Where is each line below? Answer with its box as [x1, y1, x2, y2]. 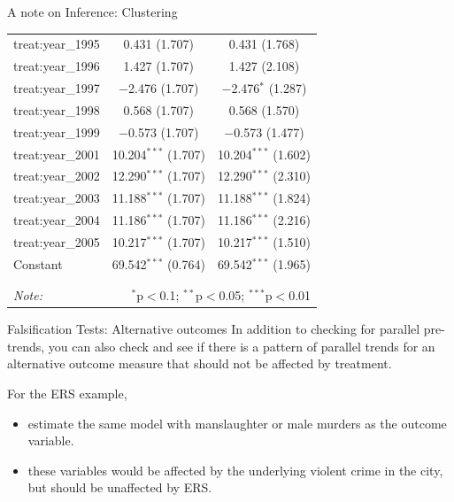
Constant [13, 254, 63, 273]
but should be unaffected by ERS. [27, 478, 212, 497]
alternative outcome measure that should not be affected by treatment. [7, 354, 392, 373]
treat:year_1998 [13, 100, 100, 119]
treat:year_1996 [13, 57, 100, 75]
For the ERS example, [7, 384, 127, 402]
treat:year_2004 [13, 211, 100, 229]
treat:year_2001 [13, 144, 100, 163]
